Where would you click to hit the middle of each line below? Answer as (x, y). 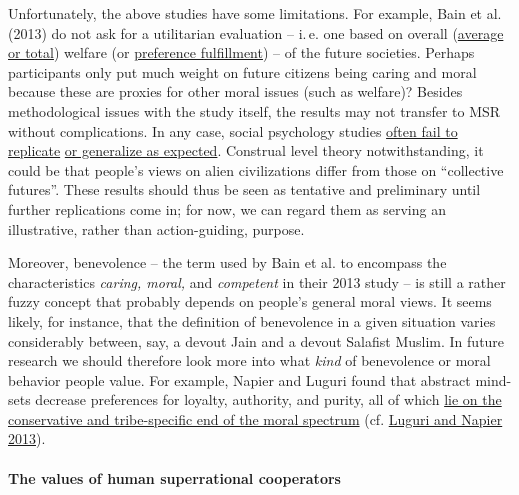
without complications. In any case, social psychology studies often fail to (233, 130)
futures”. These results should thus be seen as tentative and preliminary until (244, 189)
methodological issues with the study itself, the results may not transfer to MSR (254, 110)
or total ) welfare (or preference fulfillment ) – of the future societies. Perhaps (241, 52)
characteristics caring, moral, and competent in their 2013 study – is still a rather (257, 281)
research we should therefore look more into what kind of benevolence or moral (249, 360)
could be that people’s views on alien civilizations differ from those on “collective (256, 169)
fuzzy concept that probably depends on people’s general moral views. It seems (250, 301)
